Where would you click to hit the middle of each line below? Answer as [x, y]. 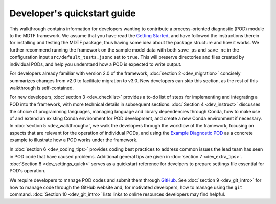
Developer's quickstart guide [73, 13]
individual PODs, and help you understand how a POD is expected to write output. [96, 64]
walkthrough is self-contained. [42, 88]
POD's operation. [28, 170]
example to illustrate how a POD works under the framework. [74, 140]
